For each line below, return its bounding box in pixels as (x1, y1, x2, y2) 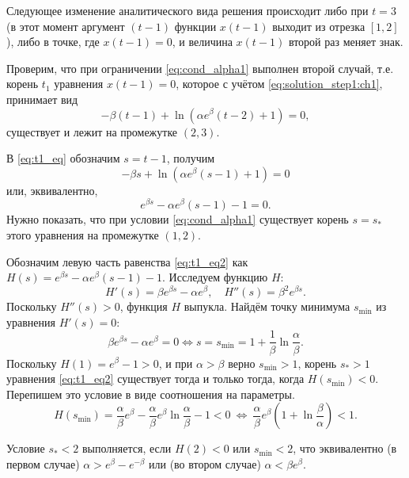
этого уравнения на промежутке (6, 227, 159, 243)
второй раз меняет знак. (288, 33, 403, 50)
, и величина (172, 33, 233, 50)
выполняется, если (82, 440, 172, 457)
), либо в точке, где (6, 33, 100, 50)
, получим (166, 150, 215, 166)
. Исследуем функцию (162, 269, 268, 285)
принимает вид (6, 90, 78, 107)
